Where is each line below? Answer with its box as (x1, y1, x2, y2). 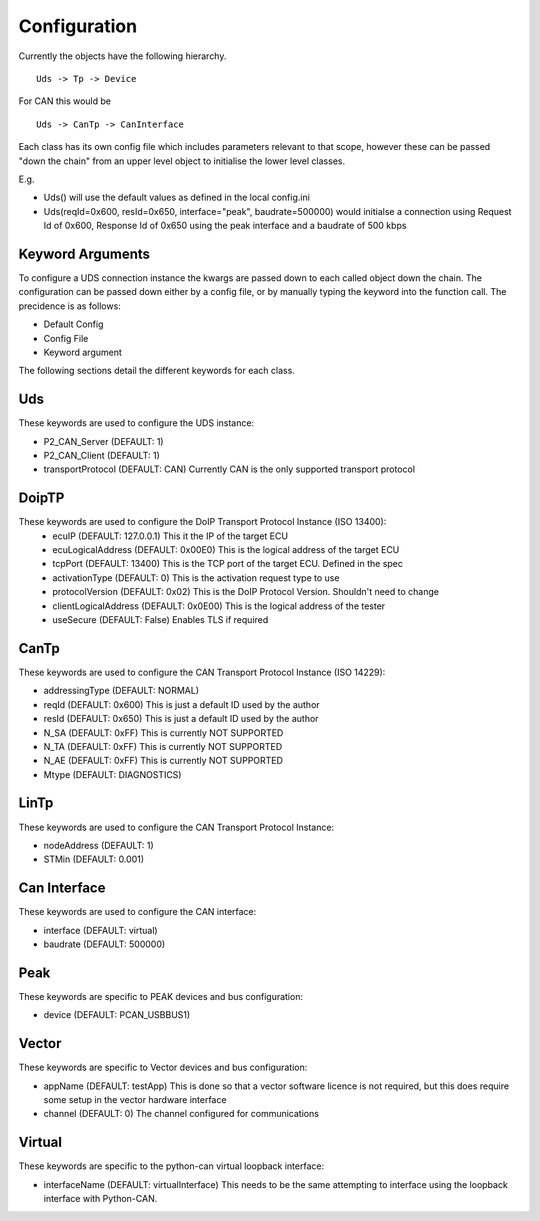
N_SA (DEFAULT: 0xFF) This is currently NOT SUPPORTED (43, 726, 284, 739)
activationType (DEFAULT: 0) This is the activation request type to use (52, 571, 340, 584)
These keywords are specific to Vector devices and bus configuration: (18, 1061, 308, 1074)
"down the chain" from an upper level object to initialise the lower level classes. (18, 155, 345, 167)
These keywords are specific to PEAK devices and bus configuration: (18, 990, 304, 1002)
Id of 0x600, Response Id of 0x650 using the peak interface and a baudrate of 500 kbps (43, 220, 407, 232)
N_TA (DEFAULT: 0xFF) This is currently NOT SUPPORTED (43, 740, 283, 752)
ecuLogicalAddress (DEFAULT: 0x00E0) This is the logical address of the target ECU (52, 544, 400, 556)
